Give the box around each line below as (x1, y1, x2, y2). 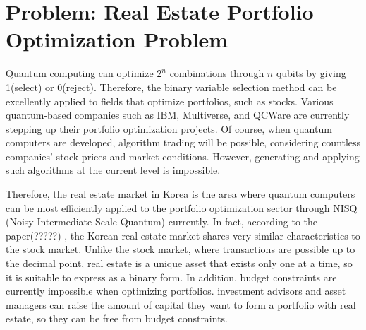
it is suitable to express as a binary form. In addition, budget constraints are (6, 269, 337, 284)
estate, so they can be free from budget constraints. (6, 311, 228, 326)
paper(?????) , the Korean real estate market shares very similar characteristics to (6, 228, 360, 242)
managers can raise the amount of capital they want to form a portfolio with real (6, 297, 356, 312)
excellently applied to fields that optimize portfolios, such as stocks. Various (6, 93, 334, 108)
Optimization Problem (6, 25, 228, 54)
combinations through (169, 66, 264, 81)
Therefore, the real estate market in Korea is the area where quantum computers (6, 187, 355, 201)
